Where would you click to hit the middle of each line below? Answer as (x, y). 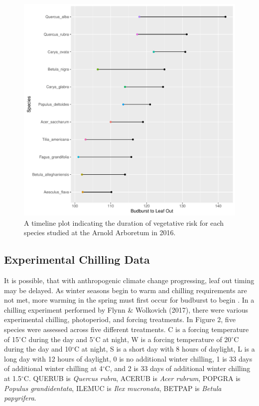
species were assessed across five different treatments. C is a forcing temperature (127, 329)
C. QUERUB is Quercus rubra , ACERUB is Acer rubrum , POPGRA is (132, 378)
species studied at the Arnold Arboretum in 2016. (100, 232)
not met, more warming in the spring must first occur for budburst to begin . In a (129, 300)
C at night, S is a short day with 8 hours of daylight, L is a (165, 349)
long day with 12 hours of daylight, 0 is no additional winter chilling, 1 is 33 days (128, 358)
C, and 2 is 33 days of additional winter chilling (178, 368)
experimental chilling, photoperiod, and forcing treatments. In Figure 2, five (120, 319)
